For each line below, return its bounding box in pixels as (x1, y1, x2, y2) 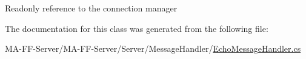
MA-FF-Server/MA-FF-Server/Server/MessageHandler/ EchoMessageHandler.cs (5, 42, 301, 55)
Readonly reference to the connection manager (5, 2, 178, 14)
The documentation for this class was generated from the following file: (5, 22, 268, 34)
